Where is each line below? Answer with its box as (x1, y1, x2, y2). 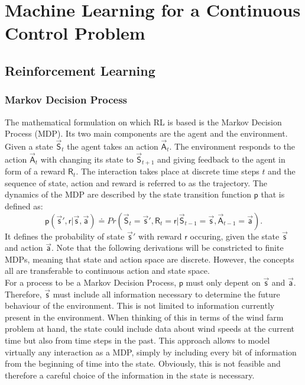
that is (261, 188, 285, 200)
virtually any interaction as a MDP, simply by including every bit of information (5, 345, 297, 358)
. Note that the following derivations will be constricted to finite (51, 241, 284, 254)
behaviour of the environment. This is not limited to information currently (5, 299, 275, 312)
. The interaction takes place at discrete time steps (76, 165, 259, 177)
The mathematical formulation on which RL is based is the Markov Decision (5, 115, 282, 128)
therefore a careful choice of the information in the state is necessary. (5, 368, 255, 381)
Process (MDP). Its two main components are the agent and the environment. (5, 127, 288, 140)
